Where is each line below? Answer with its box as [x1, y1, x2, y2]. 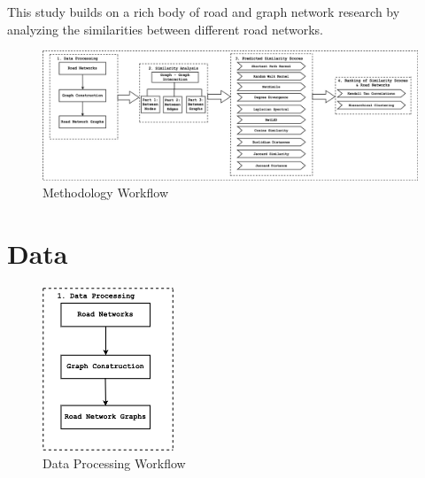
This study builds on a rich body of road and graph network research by [7, 3, 400, 20]
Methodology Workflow [42, 183, 169, 202]
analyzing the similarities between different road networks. [7, 19, 323, 38]
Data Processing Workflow [42, 453, 186, 472]
